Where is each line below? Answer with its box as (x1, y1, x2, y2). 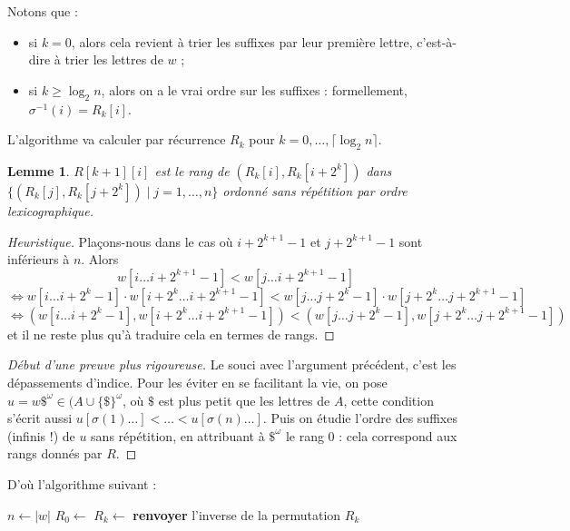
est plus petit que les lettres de (158, 390, 330, 409)
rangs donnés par (7, 444, 103, 463)
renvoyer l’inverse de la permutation (133, 505, 341, 524)
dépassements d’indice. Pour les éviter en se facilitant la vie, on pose (7, 372, 388, 391)
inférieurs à (7, 250, 70, 269)
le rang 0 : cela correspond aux (285, 426, 457, 445)
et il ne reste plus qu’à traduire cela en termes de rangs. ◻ (7, 324, 335, 343)
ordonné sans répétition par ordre (222, 181, 408, 200)
